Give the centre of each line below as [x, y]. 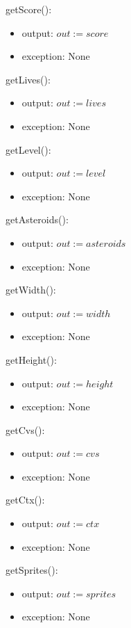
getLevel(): [28, 149]
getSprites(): [32, 570]
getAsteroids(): [37, 219]
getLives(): [28, 79]
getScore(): [29, 9]
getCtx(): [25, 500]
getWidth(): [31, 290]
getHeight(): [31, 359]
